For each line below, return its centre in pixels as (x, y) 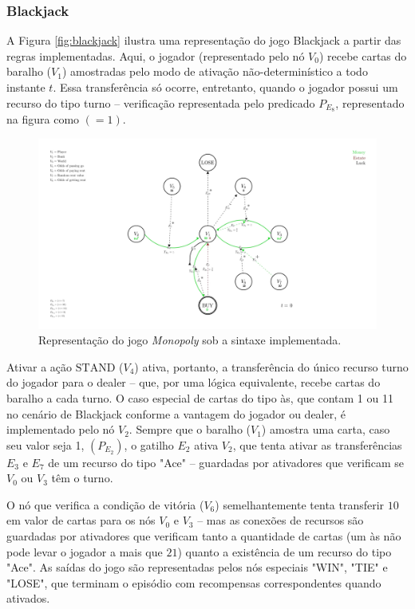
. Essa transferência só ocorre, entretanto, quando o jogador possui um (225, 87)
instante (26, 87)
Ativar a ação (40, 366)
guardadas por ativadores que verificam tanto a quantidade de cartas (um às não (204, 536)
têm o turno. (82, 478)
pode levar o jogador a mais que (85, 551)
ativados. (28, 598)
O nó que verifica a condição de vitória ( (105, 504)
